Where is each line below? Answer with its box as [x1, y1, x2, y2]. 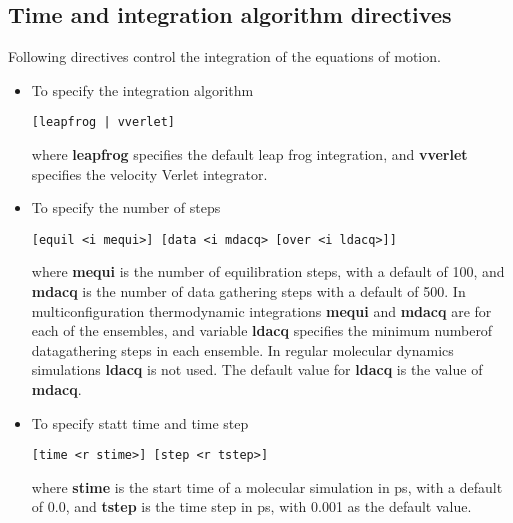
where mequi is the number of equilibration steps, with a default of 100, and [31, 261, 505, 282]
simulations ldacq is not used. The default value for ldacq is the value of [31, 359, 483, 380]
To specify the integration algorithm [31, 79, 254, 100]
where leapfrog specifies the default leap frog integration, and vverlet [31, 144, 468, 165]
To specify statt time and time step [31, 412, 249, 433]
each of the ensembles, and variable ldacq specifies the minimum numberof [31, 320, 493, 341]
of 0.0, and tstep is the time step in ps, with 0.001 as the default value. [31, 496, 472, 517]
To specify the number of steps [31, 197, 221, 218]
